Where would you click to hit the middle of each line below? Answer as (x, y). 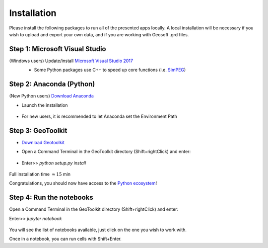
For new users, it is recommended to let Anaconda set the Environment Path (99, 116)
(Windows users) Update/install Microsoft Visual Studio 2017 (71, 61)
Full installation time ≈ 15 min (40, 174)
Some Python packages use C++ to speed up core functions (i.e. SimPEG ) (110, 70)
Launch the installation (45, 105)
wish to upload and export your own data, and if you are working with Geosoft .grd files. (99, 34)
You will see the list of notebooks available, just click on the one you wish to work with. (98, 230)
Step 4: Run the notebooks (51, 198)
